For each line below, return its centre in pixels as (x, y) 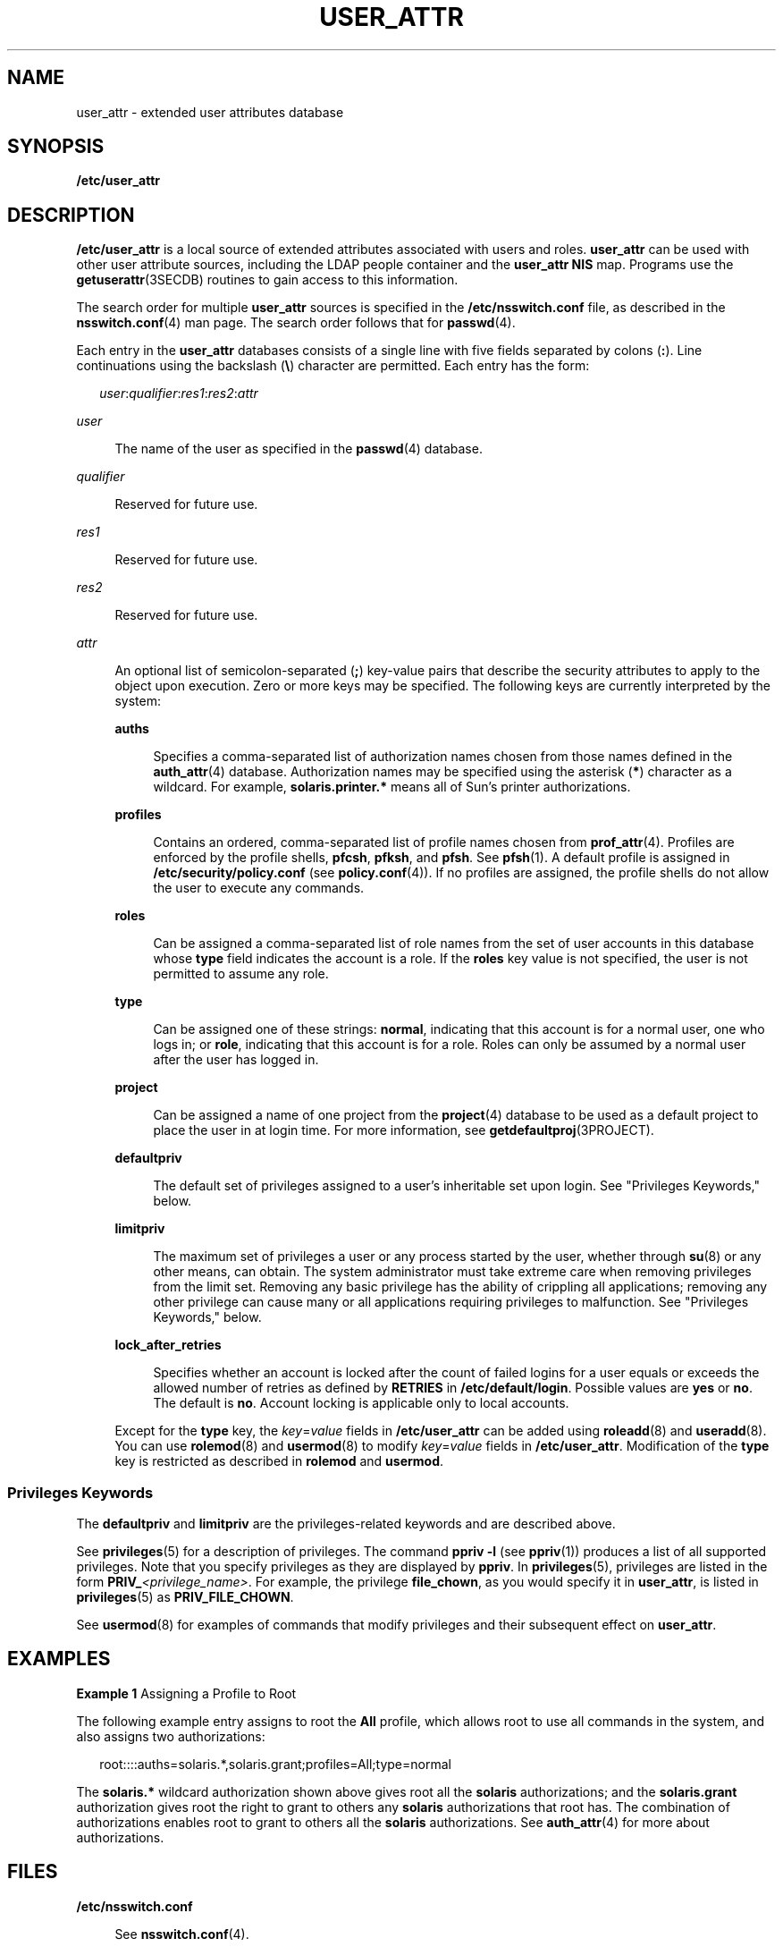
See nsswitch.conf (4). (182, 1934)
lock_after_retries (168, 1345)
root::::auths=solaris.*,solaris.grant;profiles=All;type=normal (275, 1764)
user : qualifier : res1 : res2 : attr (179, 394)
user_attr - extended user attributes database (210, 112)
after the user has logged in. (236, 1060)
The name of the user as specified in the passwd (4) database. (299, 449)
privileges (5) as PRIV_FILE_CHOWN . (185, 1597)
